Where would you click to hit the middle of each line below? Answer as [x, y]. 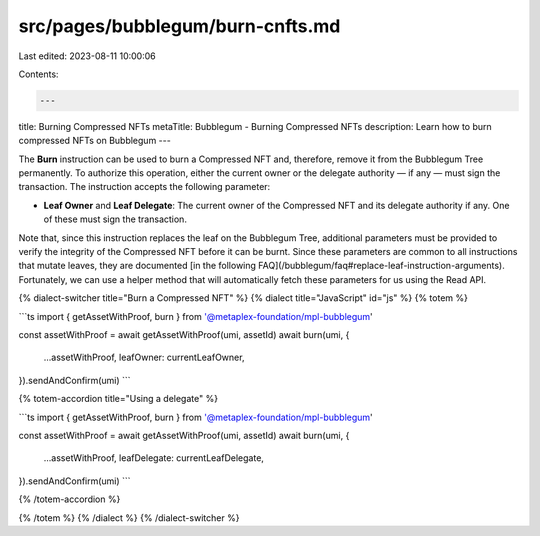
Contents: [38, 74]
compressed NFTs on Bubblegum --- [95, 141]
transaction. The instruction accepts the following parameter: [144, 187]
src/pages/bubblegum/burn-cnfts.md [179, 26]
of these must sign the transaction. [115, 219]
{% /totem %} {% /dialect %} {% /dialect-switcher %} [129, 517]
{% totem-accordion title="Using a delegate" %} [118, 399]
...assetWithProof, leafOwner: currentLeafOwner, [144, 357]
